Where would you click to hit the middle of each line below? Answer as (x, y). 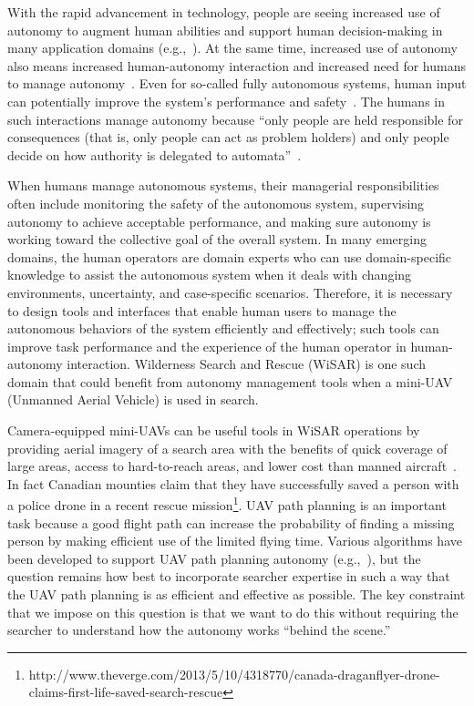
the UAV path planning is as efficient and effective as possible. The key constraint (237, 594)
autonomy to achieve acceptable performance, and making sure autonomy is (219, 221)
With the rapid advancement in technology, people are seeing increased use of (224, 12)
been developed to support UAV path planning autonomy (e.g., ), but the (214, 558)
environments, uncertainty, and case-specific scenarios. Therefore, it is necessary (230, 292)
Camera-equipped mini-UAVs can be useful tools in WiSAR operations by (214, 430)
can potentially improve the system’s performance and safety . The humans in (227, 101)
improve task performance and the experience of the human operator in (207, 346)
